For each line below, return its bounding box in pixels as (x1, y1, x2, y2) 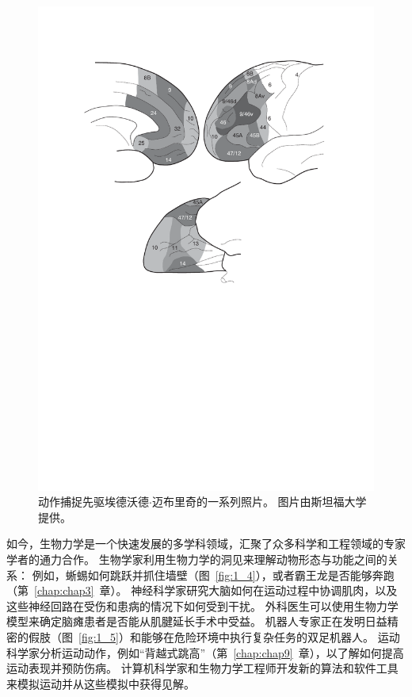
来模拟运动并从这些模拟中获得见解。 (6, 675, 195, 691)
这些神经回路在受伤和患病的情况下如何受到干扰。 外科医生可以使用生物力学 (6, 597, 399, 614)
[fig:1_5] (78, 628, 119, 645)
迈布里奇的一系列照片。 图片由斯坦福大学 (151, 493, 367, 510)
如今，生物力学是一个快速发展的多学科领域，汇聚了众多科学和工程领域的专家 (6, 535, 406, 552)
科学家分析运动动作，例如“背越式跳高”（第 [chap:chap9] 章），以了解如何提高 (6, 644, 404, 661)
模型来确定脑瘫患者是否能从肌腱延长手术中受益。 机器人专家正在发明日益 (6, 613, 387, 630)
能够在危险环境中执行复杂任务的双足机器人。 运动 (140, 628, 400, 645)
